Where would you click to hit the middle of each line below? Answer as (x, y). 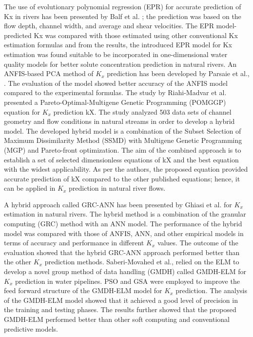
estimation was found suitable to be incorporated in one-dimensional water (116, 54)
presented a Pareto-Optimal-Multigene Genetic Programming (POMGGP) (115, 102)
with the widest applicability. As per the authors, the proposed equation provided (126, 169)
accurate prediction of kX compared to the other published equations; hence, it (122, 178)
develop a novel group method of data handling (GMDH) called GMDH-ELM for (125, 271)
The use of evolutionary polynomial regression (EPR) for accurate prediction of (123, 6)
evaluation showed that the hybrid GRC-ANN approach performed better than (122, 252)
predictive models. (31, 328)
